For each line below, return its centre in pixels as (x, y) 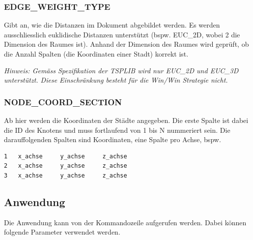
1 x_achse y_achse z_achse (66, 156)
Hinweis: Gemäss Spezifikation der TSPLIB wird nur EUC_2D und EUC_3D (121, 70)
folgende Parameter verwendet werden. (62, 232)
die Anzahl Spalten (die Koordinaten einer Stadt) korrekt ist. (96, 54)
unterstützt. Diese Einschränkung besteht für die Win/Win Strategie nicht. (116, 80)
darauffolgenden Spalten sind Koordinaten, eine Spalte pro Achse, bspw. (112, 139)
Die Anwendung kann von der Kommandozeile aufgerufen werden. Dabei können (125, 222)
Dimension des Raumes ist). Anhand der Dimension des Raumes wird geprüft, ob (126, 44)
